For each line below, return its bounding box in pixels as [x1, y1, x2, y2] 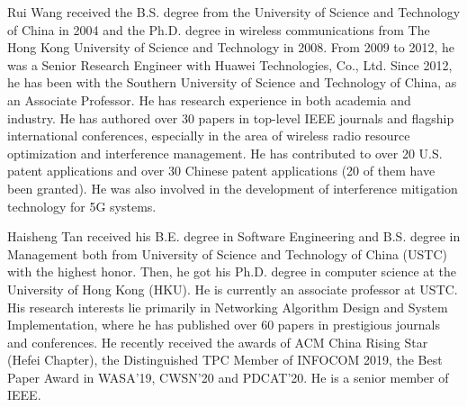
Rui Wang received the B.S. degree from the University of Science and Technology [7, 3, 461, 21]
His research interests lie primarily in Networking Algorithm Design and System [7, 297, 448, 316]
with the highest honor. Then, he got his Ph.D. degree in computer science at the [7, 262, 456, 281]
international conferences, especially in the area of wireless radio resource [7, 126, 410, 145]
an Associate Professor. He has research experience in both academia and [7, 90, 411, 109]
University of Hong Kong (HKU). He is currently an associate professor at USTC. [7, 279, 458, 298]
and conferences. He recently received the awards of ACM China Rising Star [7, 332, 428, 351]
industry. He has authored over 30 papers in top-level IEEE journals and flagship [7, 108, 454, 127]
